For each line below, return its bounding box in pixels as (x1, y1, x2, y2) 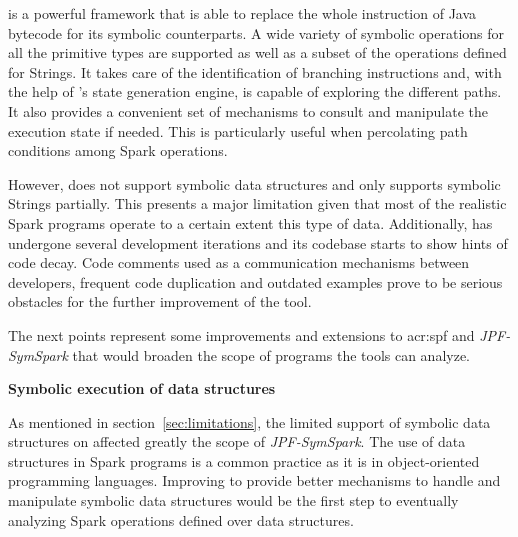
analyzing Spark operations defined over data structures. (8, 509, 354, 530)
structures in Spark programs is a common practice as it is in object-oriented (8, 450, 480, 471)
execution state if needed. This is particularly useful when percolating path (8, 120, 468, 141)
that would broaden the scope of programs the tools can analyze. (72, 344, 471, 365)
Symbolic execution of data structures (8, 378, 276, 399)
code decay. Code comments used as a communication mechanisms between (8, 252, 470, 273)
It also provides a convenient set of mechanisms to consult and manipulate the (8, 100, 488, 121)
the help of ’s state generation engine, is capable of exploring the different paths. (8, 81, 502, 102)
